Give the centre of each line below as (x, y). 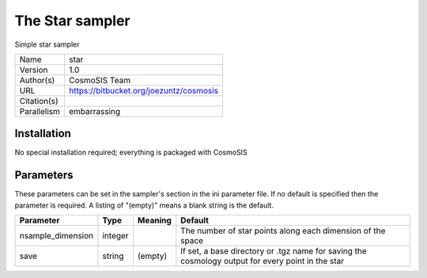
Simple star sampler (47, 44)
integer (116, 236)
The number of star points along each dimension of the (283, 231)
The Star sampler (72, 21)
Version (34, 70)
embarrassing (94, 111)
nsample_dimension (57, 236)
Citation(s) (39, 101)
